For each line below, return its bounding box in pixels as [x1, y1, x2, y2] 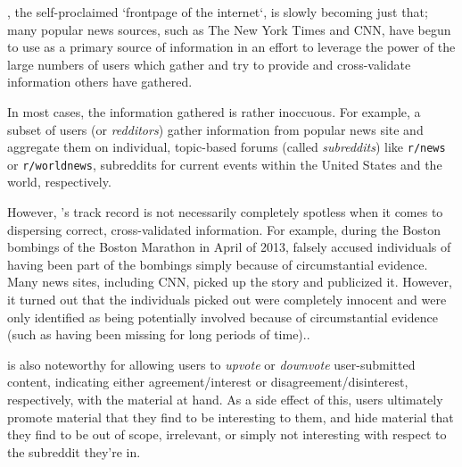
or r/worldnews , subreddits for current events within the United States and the [7, 154, 442, 173]
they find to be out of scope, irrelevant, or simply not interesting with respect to [7, 425, 447, 444]
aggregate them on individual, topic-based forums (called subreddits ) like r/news [7, 138, 446, 156]
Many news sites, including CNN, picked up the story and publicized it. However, [7, 272, 452, 291]
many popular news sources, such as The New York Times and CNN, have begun [7, 20, 451, 38]
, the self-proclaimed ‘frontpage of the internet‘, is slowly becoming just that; [7, 3, 428, 21]
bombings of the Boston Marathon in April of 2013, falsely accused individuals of [7, 238, 451, 256]
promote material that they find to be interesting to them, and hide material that [7, 407, 454, 426]
